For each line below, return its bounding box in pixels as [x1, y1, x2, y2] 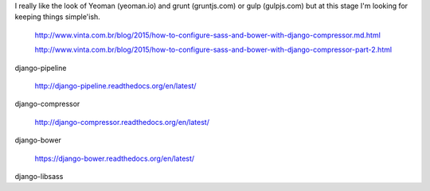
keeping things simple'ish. [14, 12, 101, 21]
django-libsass [14, 171, 64, 181]
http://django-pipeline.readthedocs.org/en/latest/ [34, 80, 197, 91]
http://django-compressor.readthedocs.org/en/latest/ [34, 117, 210, 127]
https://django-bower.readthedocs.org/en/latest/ [34, 154, 195, 163]
